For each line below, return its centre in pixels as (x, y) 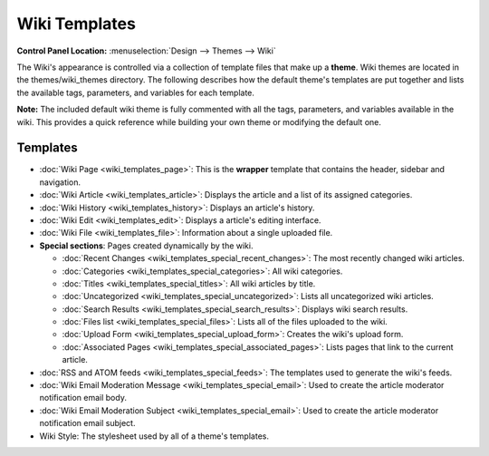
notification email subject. (87, 423)
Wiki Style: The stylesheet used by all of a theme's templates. (154, 436)
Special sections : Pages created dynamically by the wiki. (146, 246)
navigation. (60, 182)
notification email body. (83, 398)
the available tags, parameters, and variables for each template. (136, 92)
